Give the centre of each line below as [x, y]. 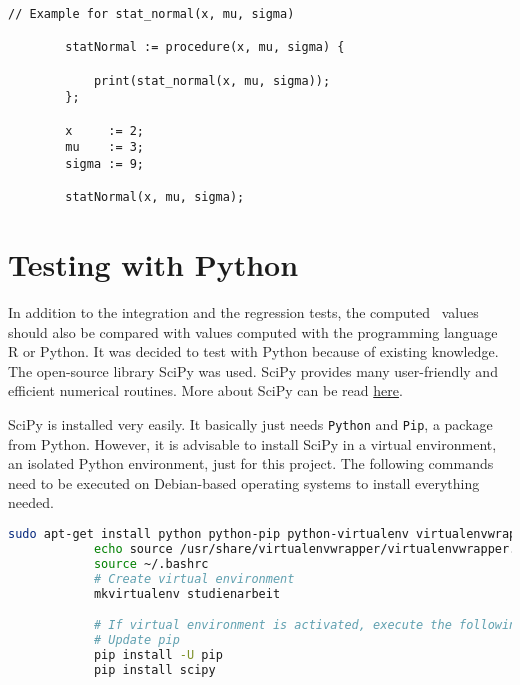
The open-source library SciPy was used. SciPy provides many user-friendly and [253, 370]
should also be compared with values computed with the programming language [253, 331]
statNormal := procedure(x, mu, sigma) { [205, 47]
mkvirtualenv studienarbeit [187, 593]
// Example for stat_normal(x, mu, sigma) [151, 14]
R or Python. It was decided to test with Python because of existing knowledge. [253, 351]
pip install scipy [154, 669]
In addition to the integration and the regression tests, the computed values [243, 312]
